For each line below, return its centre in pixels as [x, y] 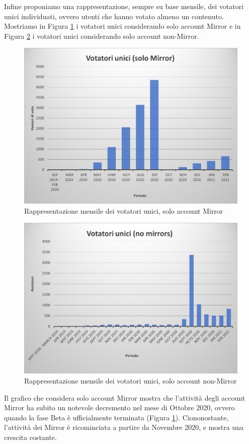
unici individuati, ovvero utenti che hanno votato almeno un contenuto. [114, 16]
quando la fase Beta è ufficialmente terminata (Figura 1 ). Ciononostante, [116, 417]
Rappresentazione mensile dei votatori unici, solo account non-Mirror [131, 380]
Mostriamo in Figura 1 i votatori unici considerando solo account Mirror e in [122, 26]
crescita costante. [30, 437]
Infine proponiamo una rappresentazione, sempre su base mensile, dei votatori [124, 6]
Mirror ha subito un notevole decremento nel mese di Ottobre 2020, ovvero [119, 407]
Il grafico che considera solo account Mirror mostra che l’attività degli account [125, 397]
